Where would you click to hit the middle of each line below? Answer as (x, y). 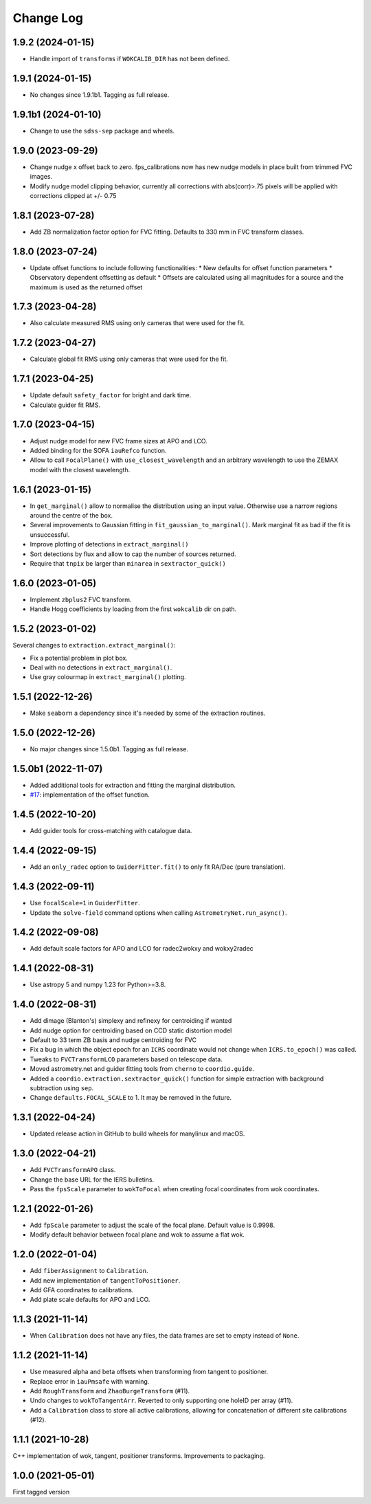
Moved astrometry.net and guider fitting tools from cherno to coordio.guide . (142, 1069)
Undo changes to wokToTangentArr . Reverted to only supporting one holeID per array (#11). (161, 1401)
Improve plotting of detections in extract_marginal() (109, 544)
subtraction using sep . (62, 1088)
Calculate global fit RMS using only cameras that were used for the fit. (129, 359)
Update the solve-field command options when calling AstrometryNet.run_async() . (158, 913)
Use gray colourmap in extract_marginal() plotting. (108, 677)
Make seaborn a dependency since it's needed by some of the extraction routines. (148, 713)
